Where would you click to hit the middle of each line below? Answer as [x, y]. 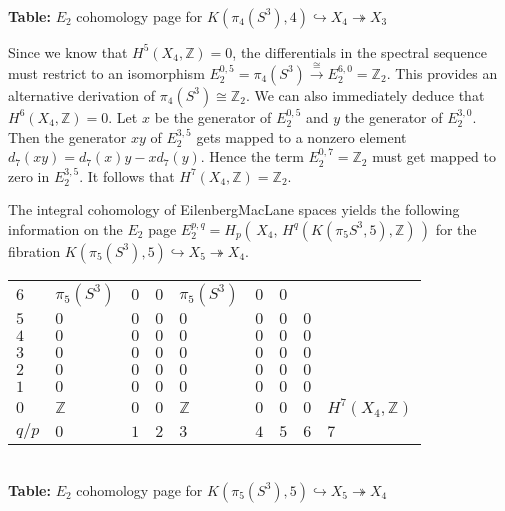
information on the [65, 228]
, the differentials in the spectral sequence [359, 51]
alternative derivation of [82, 94]
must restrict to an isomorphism [106, 72]
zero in [29, 175]
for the [456, 228]
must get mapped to [434, 156]
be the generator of [213, 116]
